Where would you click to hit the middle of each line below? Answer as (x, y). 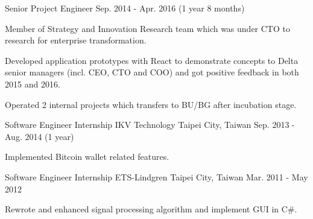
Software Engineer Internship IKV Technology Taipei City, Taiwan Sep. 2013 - (150, 125)
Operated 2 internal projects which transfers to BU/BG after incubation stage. (151, 104)
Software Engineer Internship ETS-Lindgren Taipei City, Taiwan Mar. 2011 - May (156, 176)
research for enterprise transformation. (76, 40)
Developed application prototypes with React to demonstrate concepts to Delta (152, 60)
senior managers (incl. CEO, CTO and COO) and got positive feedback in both (152, 72)
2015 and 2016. (33, 84)
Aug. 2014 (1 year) (40, 136)
